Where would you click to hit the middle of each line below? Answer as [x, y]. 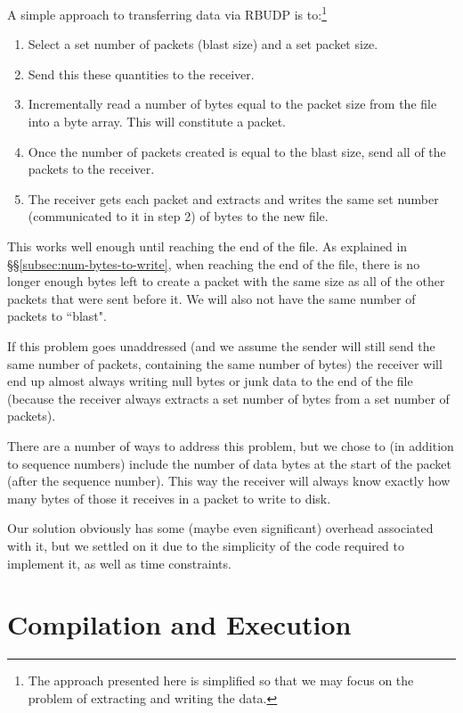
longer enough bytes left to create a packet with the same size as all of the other [226, 281]
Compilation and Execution [179, 624]
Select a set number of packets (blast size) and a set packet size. [203, 44]
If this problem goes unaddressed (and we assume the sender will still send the [221, 345]
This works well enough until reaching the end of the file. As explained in [207, 246]
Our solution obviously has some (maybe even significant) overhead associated [220, 528]
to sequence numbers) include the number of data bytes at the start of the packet [229, 463]
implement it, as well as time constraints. [119, 563]
